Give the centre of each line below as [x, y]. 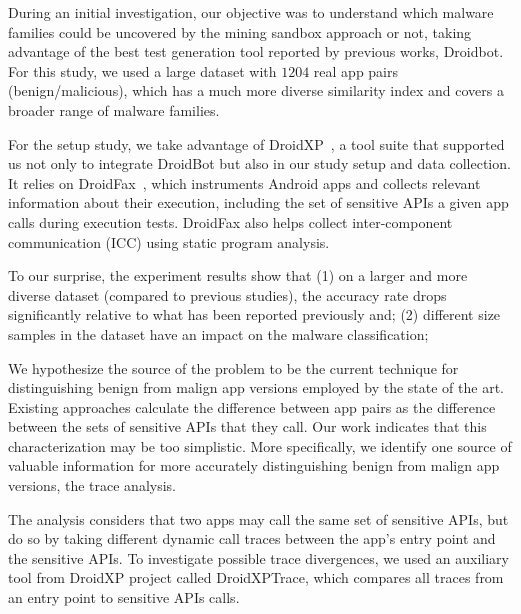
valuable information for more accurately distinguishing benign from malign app [254, 465]
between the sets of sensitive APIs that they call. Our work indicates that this [247, 426]
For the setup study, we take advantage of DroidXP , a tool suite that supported [256, 143]
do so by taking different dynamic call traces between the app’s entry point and [252, 538]
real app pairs [356, 70]
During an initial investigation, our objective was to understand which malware [251, 12]
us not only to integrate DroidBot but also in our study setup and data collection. [259, 163]
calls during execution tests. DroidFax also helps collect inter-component [230, 221]
